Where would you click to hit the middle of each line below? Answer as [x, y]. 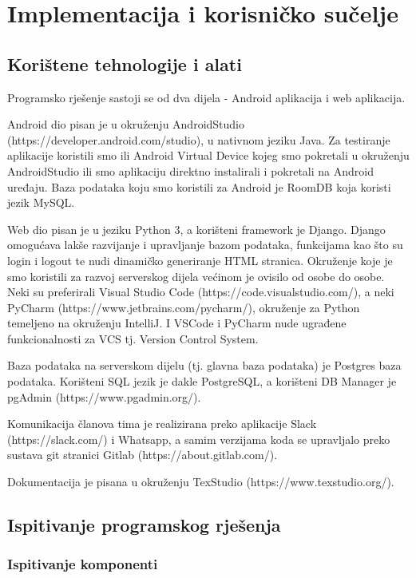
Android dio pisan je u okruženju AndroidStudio [126, 124]
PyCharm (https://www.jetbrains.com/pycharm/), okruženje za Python [184, 307]
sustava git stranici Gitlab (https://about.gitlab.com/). [143, 455]
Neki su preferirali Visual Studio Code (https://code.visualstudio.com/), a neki [201, 292]
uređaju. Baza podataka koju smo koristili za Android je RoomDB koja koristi [199, 186]
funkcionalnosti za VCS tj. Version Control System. [133, 338]
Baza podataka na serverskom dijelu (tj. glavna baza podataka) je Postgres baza [204, 365]
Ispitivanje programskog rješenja [144, 525]
